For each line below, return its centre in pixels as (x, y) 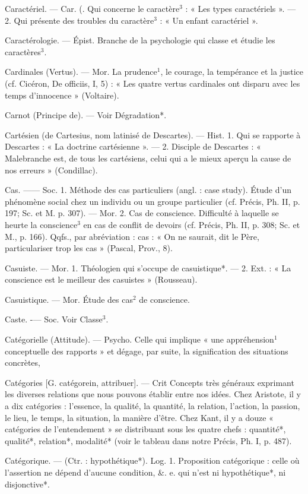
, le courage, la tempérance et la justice (232, 72)
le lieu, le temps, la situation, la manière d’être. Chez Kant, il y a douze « (139, 417)
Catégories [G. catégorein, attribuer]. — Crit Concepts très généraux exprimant (150, 382)
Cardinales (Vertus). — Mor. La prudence (81, 72)
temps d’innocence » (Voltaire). (62, 95)
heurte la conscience (41, 224)
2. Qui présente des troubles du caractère (80, 20)
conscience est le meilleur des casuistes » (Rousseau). (101, 279)
